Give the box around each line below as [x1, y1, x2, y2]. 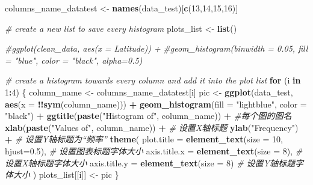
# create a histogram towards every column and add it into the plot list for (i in [5, 74, 301, 86]
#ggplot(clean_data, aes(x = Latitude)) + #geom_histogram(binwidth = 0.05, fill [5, 42, 308, 55]
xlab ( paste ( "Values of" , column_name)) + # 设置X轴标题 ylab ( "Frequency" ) [5, 121, 299, 133]
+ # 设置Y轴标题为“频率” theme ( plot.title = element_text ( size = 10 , [5, 133, 283, 145]
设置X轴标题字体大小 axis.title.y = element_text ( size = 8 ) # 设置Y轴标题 [5, 156, 296, 169]
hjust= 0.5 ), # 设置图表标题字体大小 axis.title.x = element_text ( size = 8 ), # [5, 144, 303, 157]
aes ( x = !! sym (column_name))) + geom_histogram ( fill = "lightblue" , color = [5, 97, 307, 110]
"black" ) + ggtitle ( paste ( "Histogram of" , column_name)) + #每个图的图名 [5, 109, 292, 122]
